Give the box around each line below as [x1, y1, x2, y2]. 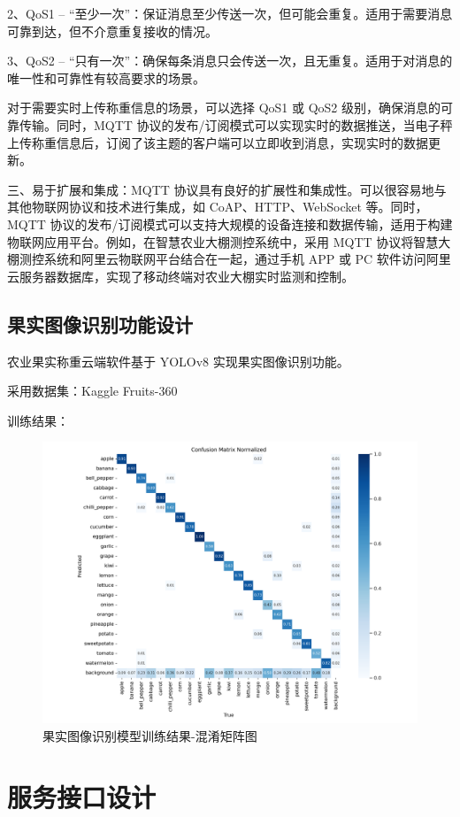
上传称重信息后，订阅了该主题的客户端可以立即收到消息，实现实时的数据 [7, 133, 428, 151]
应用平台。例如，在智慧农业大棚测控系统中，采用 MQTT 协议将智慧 [43, 232, 439, 250]
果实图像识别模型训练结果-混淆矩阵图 [42, 726, 257, 744]
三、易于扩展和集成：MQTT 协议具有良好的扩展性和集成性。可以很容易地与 [7, 180, 447, 198]
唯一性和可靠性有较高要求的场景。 [7, 68, 205, 87]
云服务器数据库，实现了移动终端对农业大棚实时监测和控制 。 [7, 266, 354, 285]
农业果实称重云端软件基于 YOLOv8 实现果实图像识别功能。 [7, 351, 349, 370]
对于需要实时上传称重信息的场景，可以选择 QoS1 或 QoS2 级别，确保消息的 [7, 98, 441, 117]
